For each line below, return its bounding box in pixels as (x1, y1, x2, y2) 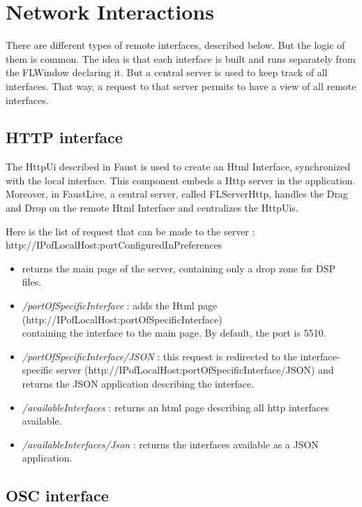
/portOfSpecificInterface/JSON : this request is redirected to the (22, 348, 297, 363)
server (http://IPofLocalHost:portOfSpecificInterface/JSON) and (56, 362, 334, 377)
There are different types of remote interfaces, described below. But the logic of (6, 38, 345, 52)
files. (22, 274, 42, 289)
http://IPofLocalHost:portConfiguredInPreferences (6, 237, 223, 252)
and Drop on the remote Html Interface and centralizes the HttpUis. (6, 200, 299, 215)
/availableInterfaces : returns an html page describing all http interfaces (22, 399, 329, 414)
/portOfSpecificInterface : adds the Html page (22, 298, 218, 313)
